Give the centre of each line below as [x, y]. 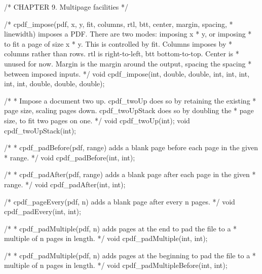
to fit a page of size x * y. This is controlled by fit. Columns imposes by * [118, 43]
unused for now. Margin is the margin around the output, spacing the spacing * [128, 63]
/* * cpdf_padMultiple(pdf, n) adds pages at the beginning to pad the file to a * [130, 255]
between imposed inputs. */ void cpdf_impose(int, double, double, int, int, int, [127, 73]
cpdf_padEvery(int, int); [43, 211]
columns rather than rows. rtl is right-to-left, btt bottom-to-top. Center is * [122, 54]
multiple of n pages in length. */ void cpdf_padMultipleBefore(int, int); [116, 265]
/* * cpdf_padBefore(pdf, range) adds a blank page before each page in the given [131, 147]
